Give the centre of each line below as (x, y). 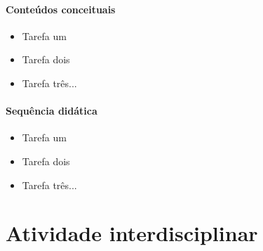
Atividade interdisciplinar (132, 233)
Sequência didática (52, 111)
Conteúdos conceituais (61, 9)
